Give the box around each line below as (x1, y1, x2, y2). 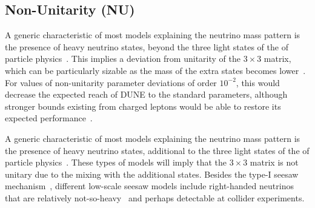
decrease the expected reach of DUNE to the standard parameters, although (5, 88, 288, 101)
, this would (236, 76, 280, 89)
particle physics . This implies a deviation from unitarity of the (5, 52, 240, 65)
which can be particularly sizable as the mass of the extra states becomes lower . (5, 64, 306, 76)
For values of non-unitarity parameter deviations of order (5, 76, 217, 89)
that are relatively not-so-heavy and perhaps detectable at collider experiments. (5, 191, 305, 204)
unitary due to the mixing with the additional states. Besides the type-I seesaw (5, 167, 299, 180)
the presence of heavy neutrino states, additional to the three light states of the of (5, 144, 310, 156)
